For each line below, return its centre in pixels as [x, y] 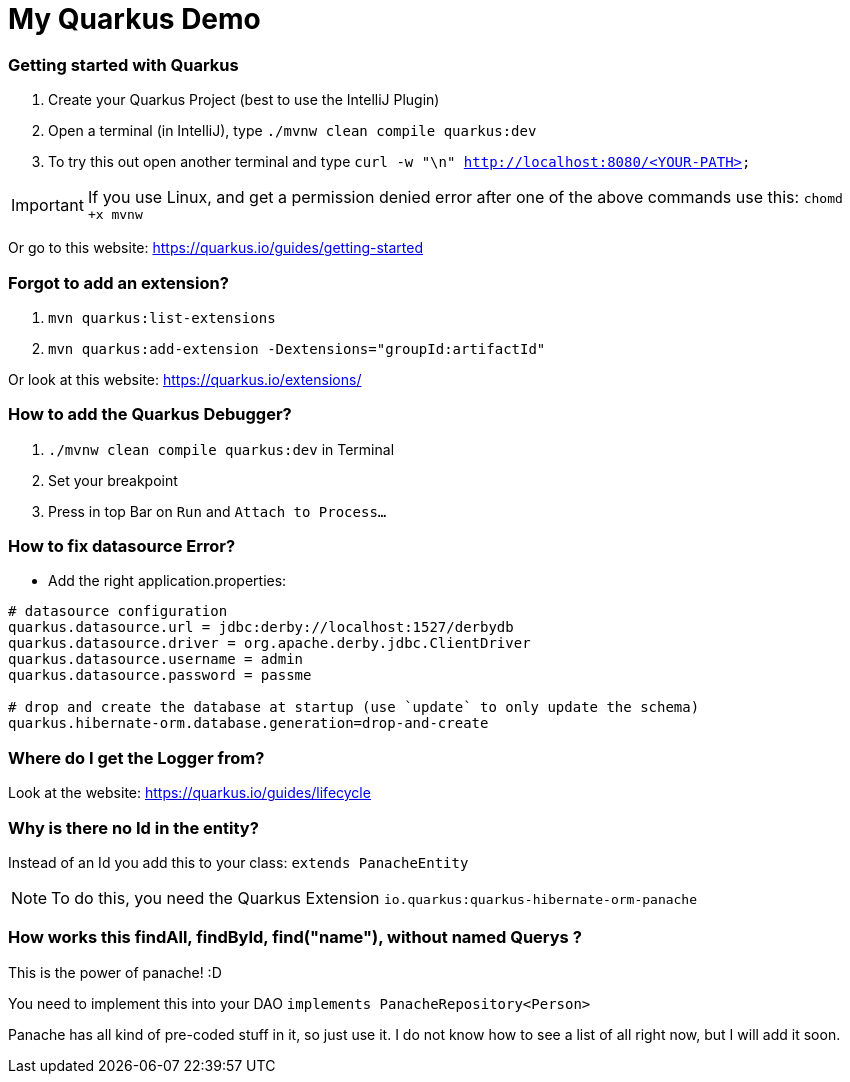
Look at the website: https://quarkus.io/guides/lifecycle [189, 793]
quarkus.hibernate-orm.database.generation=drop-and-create [248, 723]
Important [47, 204]
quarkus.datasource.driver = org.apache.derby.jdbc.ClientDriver [269, 643]
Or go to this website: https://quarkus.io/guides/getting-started [216, 248]
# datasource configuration [118, 611]
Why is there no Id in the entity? [133, 827]
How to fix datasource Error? [122, 546]
